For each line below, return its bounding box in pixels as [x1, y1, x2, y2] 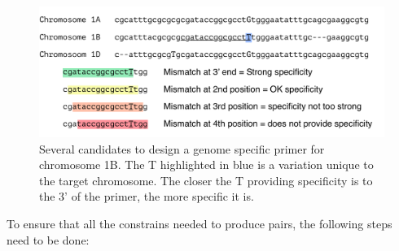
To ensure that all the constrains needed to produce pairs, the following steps [7, 215, 392, 232]
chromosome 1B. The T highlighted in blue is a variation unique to [39, 156, 374, 173]
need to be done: [7, 231, 90, 248]
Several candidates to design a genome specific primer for [39, 140, 325, 157]
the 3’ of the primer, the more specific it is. [39, 188, 254, 205]
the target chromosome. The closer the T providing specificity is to [39, 171, 373, 188]
